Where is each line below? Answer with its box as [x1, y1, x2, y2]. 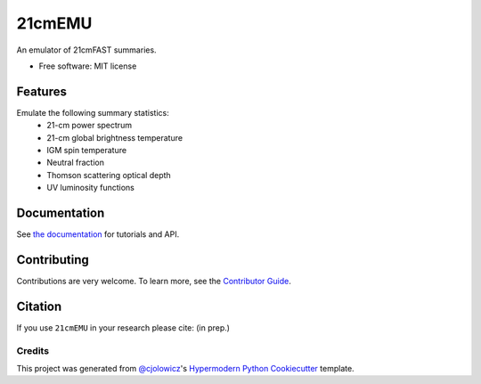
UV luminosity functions [46, 183, 135, 193]
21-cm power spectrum [46, 120, 133, 131]
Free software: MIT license [38, 61, 137, 71]
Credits [16, 344, 49, 356]
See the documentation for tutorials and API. [16, 229, 180, 240]
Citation [16, 298, 62, 314]
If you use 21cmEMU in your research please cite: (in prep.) [16, 322, 231, 333]
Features [16, 84, 67, 99]
